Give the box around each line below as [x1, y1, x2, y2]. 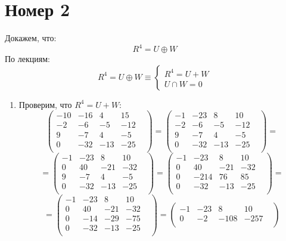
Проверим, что [18, 98, 72, 110]
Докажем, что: [5, 32, 57, 44]
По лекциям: [5, 52, 50, 65]
